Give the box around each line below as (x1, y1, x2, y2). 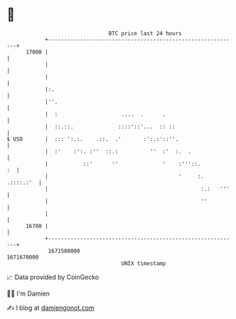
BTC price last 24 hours (108, 30, 182, 37)
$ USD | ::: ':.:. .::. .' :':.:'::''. (6, 135, 179, 143)
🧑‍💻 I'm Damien (6, 289, 50, 298)
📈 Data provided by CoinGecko (6, 273, 100, 281)
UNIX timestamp (121, 259, 166, 267)
